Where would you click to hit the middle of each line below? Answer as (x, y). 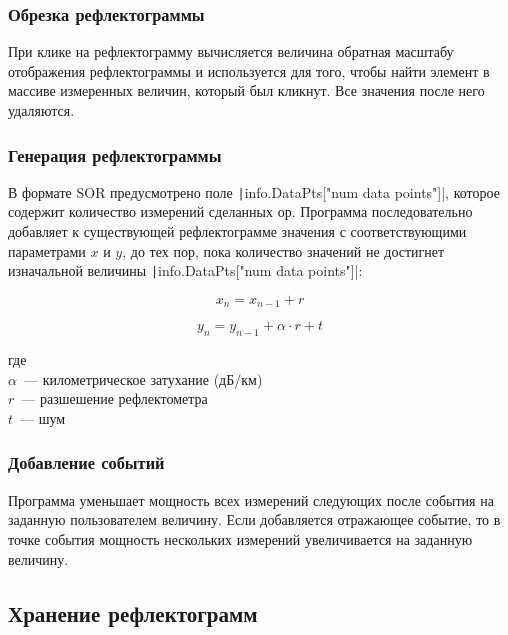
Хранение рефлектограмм (133, 612)
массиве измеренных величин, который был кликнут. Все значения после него (246, 90)
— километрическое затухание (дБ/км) (143, 378)
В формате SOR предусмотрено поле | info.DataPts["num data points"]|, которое (254, 191)
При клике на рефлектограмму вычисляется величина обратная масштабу (231, 51)
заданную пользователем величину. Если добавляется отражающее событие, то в (254, 519)
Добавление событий (86, 462)
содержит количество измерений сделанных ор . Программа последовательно (240, 211)
